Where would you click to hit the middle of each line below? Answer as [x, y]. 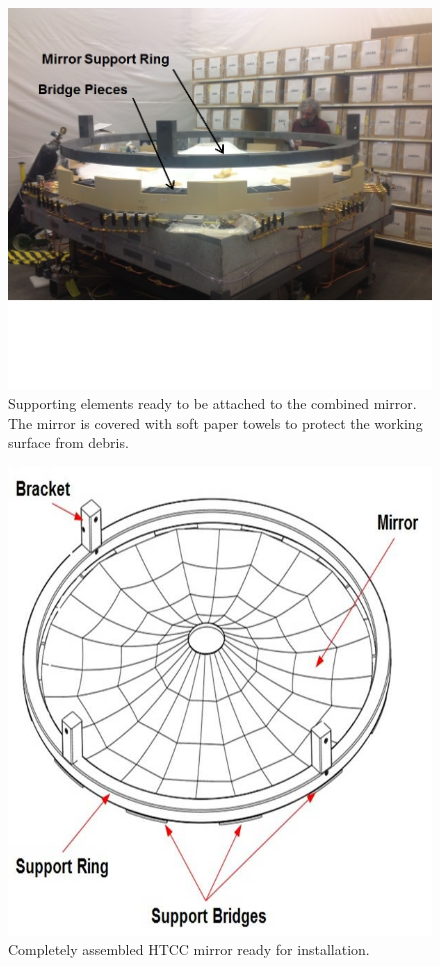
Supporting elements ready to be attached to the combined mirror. [212, 402]
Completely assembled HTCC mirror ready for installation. [189, 949]
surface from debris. [68, 442]
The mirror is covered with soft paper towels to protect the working [215, 422]
